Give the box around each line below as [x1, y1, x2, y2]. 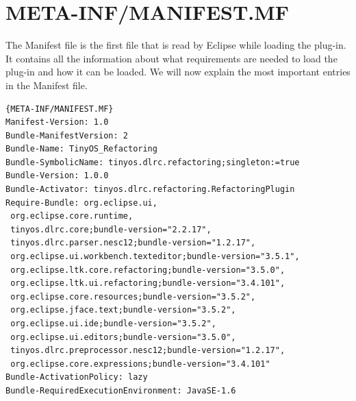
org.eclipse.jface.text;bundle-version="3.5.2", [10, 305, 236, 315]
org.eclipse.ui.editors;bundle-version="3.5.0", [10, 332, 236, 342]
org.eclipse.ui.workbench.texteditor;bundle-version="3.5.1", [10, 252, 300, 262]
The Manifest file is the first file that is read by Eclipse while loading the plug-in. [5, 38, 346, 52]
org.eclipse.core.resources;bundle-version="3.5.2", [10, 291, 256, 302]
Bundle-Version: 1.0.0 [5, 171, 109, 181]
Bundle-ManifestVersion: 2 [5, 130, 128, 141]
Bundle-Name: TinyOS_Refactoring [5, 144, 157, 154]
